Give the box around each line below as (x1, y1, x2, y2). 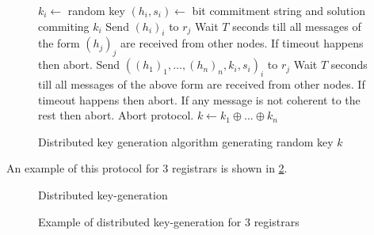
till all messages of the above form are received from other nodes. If (38, 75, 365, 92)
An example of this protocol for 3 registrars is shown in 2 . (6, 160, 288, 176)
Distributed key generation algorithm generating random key (38, 133, 334, 150)
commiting (38, 17, 90, 34)
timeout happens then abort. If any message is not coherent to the (38, 91, 361, 108)
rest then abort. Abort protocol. (38, 107, 194, 123)
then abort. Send (38, 56, 120, 73)
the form (38, 35, 80, 51)
